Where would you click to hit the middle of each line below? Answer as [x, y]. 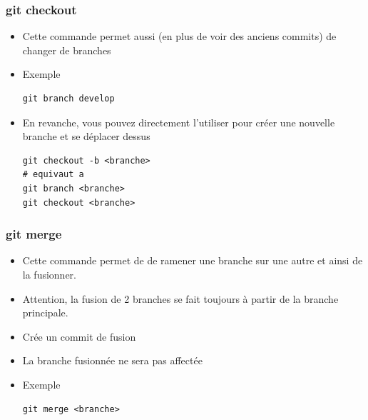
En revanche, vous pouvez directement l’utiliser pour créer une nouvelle [179, 122]
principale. [45, 312]
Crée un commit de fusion [79, 336]
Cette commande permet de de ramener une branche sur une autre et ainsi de [193, 260]
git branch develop [68, 99]
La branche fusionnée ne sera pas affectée [112, 360]
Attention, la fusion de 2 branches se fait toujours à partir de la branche [180, 298]
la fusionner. [49, 274]
